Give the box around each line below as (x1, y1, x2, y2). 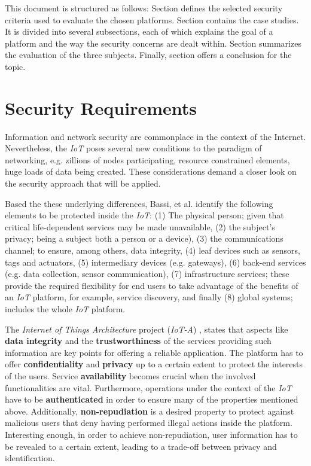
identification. (5, 452, 55, 464)
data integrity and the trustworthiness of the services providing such (5, 334, 272, 347)
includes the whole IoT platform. (5, 303, 126, 315)
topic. (5, 60, 26, 72)
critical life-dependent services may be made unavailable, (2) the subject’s (5, 220, 275, 233)
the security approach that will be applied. (5, 177, 161, 190)
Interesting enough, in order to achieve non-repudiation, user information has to (5, 428, 298, 440)
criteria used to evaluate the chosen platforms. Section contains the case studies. (5, 13, 299, 26)
